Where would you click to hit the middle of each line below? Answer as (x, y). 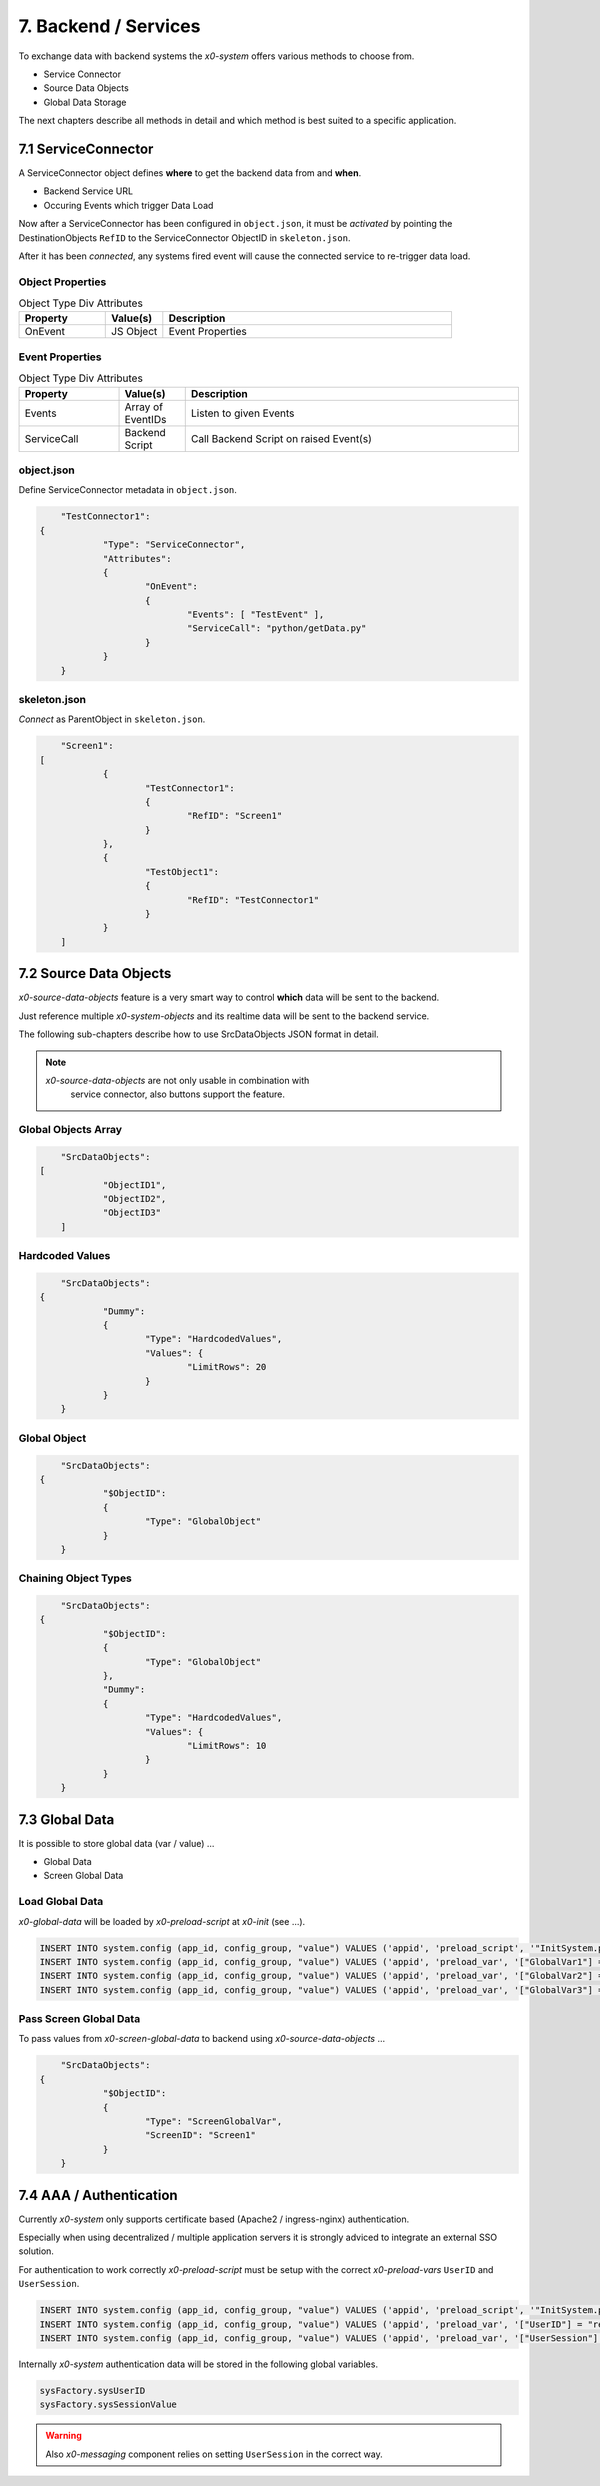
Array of (144, 407)
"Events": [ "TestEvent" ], (255, 614)
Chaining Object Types (75, 1578)
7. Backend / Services (109, 26)
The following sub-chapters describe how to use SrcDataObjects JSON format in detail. (198, 1034)
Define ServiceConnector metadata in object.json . (127, 490)
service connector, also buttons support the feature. (177, 1094)
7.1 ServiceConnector (86, 148)
